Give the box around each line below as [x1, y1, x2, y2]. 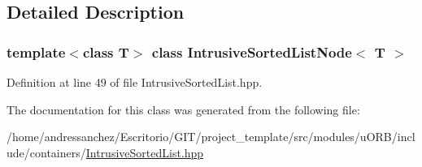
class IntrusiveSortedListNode [151, 41, 352, 62]
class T [82, 41, 129, 62]
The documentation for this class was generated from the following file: [7, 101, 360, 118]
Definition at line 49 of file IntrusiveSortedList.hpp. [7, 74, 263, 90]
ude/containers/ [7, 143, 86, 161]
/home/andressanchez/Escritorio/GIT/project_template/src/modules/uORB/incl [7, 128, 415, 145]
